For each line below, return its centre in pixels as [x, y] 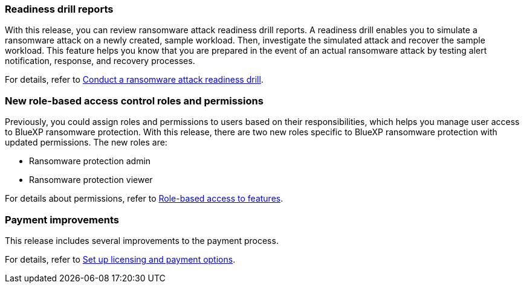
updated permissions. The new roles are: [86, 142]
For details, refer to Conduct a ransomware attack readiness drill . [134, 80]
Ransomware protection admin [90, 161]
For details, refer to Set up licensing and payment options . [120, 259]
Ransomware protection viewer [91, 180]
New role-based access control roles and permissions [134, 101]
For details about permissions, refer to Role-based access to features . [144, 199]
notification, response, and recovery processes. [100, 61]
